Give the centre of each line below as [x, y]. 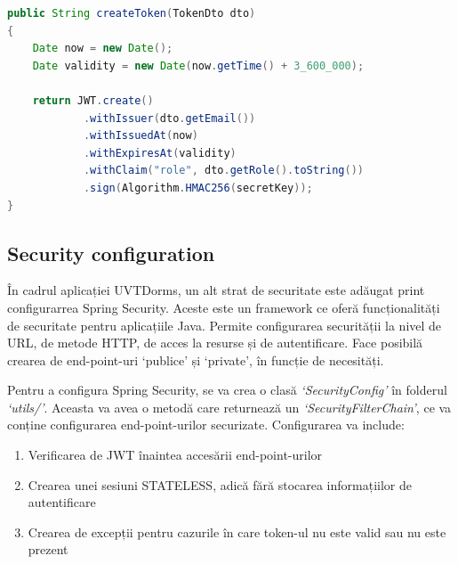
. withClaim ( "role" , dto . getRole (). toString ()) [223, 171]
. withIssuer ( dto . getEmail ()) [169, 118]
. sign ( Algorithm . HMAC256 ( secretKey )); [198, 188]
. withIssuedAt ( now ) [141, 136]
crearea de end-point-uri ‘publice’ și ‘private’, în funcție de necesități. [196, 360]
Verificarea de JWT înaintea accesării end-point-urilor [175, 455]
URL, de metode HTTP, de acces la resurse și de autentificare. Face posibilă [215, 343]
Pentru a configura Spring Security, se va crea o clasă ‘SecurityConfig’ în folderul [227, 390]
